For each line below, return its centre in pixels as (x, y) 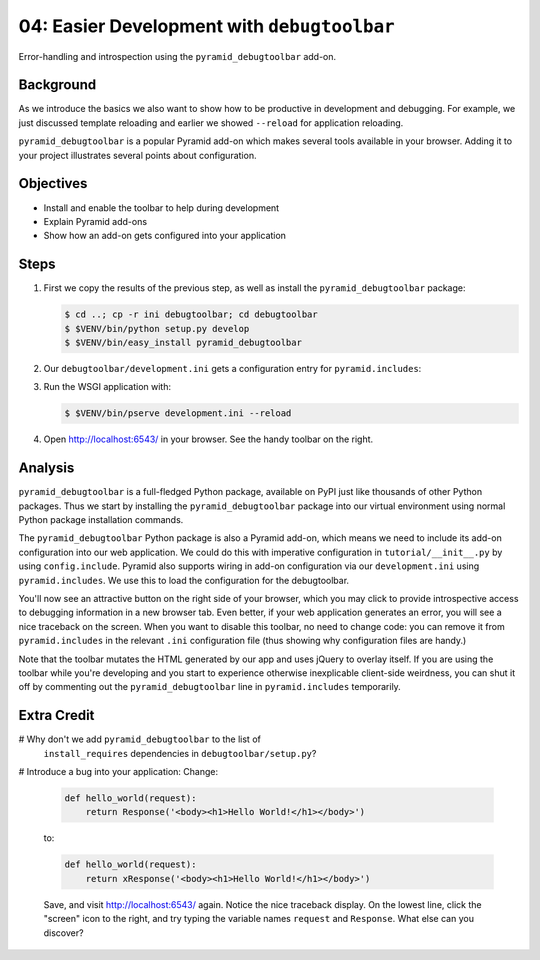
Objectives (53, 183)
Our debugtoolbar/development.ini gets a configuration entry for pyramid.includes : (232, 368)
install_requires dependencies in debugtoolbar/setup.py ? (180, 753)
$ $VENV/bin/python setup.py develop (157, 328)
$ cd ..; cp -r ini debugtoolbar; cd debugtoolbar (191, 314)
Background (57, 85)
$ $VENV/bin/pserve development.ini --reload (178, 413)
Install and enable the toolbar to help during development (161, 207)
